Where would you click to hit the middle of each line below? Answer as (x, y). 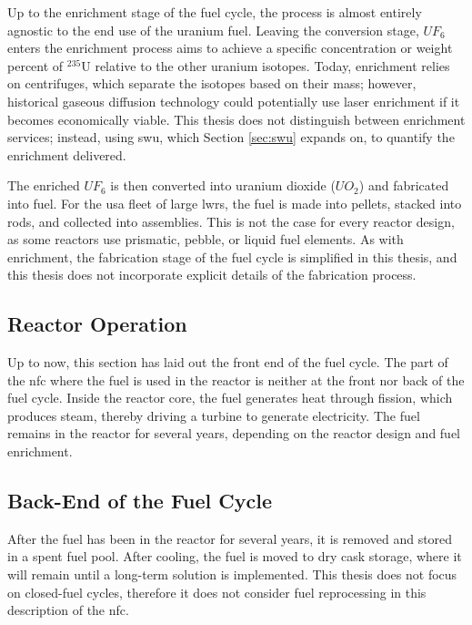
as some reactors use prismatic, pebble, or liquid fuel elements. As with (206, 239)
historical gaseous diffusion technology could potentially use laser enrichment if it (234, 101)
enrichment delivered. (67, 154)
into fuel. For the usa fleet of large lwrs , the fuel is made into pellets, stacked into (235, 203)
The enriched (44, 185)
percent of (35, 65)
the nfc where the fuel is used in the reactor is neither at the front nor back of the (236, 379)
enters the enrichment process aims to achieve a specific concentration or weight (230, 48)
